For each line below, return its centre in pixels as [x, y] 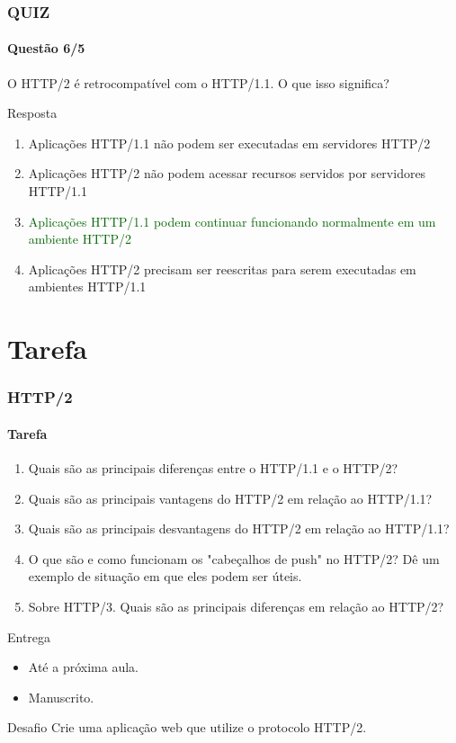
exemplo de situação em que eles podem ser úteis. [165, 576]
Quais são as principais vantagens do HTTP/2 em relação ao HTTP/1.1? [230, 498]
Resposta [32, 113]
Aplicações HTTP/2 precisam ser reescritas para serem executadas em [222, 269]
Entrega [29, 636]
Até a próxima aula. [83, 667]
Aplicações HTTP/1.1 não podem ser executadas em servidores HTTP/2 [229, 143]
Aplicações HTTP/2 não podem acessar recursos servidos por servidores [227, 173]
